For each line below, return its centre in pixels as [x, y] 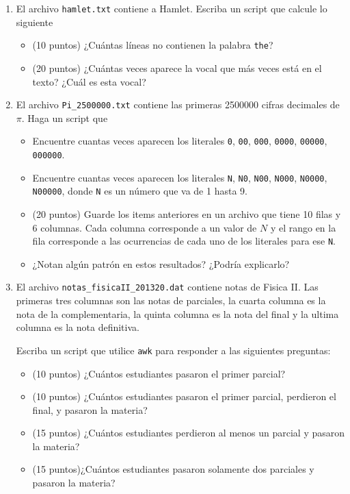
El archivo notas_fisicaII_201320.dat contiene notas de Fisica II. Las [167, 287]
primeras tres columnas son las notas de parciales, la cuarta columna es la [171, 300]
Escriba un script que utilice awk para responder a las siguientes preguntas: [173, 350]
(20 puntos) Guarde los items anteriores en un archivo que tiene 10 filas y [187, 213]
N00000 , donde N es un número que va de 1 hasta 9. [140, 191]
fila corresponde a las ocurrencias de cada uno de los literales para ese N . [184, 241]
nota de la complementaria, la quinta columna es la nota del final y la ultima [177, 313]
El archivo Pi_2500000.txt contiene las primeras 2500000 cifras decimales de [178, 104]
